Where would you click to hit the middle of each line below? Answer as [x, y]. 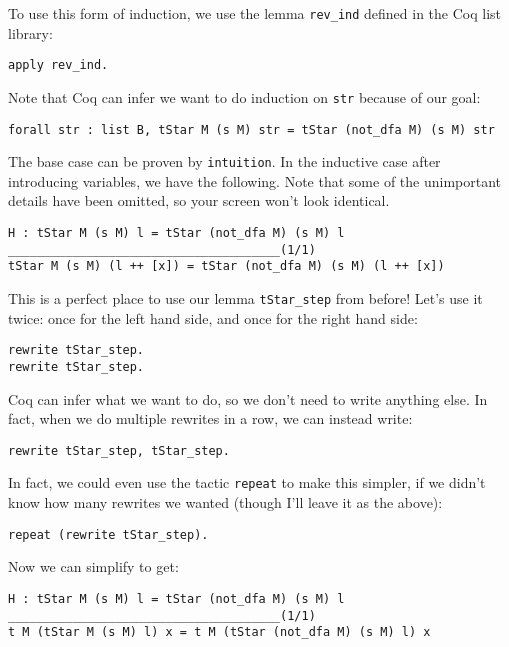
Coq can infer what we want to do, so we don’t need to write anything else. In [248, 398]
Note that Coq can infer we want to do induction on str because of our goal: [244, 96]
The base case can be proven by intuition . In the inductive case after [224, 161]
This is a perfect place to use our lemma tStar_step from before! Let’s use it [245, 298]
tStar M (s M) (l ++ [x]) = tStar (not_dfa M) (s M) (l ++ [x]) [226, 266]
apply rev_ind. [58, 65]
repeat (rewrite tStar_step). [108, 534]
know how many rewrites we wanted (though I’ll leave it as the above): [225, 502]
